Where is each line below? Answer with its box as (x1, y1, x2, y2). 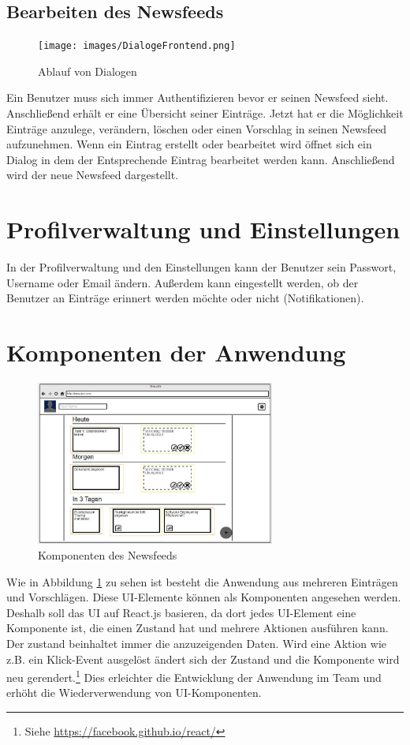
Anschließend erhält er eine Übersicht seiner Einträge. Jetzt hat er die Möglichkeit (6, 105, 404, 122)
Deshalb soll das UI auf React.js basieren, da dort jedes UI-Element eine (6, 604, 356, 620)
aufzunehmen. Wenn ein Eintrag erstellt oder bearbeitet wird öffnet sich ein (6, 136, 372, 152)
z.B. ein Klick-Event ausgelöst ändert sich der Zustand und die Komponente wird (6, 650, 400, 667)
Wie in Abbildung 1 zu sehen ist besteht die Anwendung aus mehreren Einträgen (6, 573, 398, 590)
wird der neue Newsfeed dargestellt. (6, 167, 179, 183)
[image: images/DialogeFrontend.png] (38, 40, 236, 52)
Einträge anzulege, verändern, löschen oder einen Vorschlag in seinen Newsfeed (6, 120, 387, 137)
